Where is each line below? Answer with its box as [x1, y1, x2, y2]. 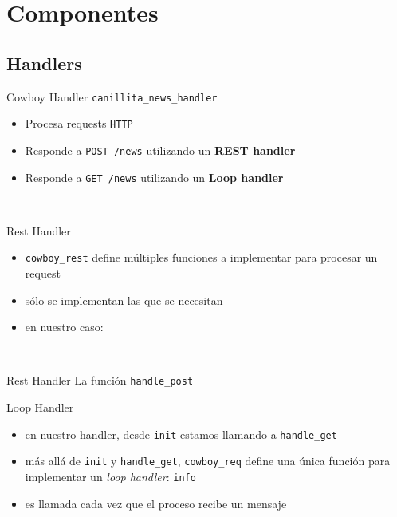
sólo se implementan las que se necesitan [25, 291, 223, 308]
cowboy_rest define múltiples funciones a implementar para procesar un [25, 249, 378, 266]
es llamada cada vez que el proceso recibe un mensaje [25, 495, 287, 511]
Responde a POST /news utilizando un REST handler [25, 141, 296, 158]
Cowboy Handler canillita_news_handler [6, 88, 218, 105]
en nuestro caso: [25, 318, 104, 335]
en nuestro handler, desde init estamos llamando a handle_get [25, 425, 337, 442]
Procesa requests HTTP [25, 115, 133, 132]
